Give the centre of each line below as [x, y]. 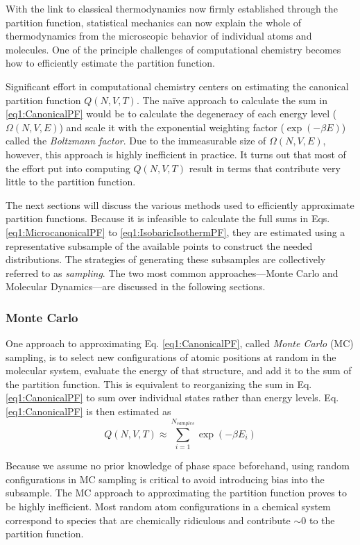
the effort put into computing [68, 168]
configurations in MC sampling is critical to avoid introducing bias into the [165, 479]
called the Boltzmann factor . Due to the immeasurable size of [136, 141]
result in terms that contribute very [265, 168]
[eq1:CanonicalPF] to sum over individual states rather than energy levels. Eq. [172, 397]
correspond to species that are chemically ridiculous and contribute [148, 520]
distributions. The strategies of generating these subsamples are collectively [166, 259]
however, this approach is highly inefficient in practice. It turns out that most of [176, 154]
